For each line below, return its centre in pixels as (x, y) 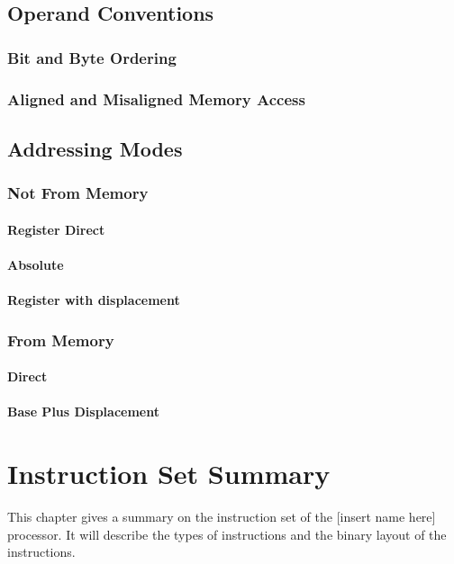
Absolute (36, 264)
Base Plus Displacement (83, 412)
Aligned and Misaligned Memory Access (156, 98)
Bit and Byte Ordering (92, 57)
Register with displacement (94, 300)
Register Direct (56, 229)
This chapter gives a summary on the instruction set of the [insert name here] (222, 516)
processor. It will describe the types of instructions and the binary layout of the (227, 534)
